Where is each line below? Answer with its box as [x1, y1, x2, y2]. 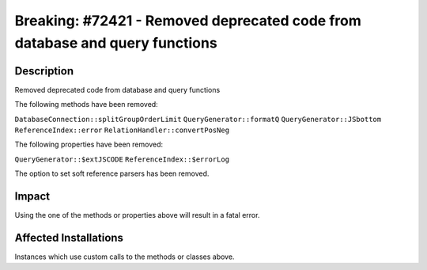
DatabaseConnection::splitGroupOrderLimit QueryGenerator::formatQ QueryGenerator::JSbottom [14, 115, 382, 124]
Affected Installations [14, 230, 124, 245]
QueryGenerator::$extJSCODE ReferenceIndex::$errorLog [14, 154, 229, 164]
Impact [14, 190, 51, 203]
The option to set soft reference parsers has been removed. [14, 169, 210, 178]
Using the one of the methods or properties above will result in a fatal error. [14, 211, 260, 220]
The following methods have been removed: [14, 100, 158, 109]
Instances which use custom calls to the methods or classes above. [14, 252, 235, 261]
